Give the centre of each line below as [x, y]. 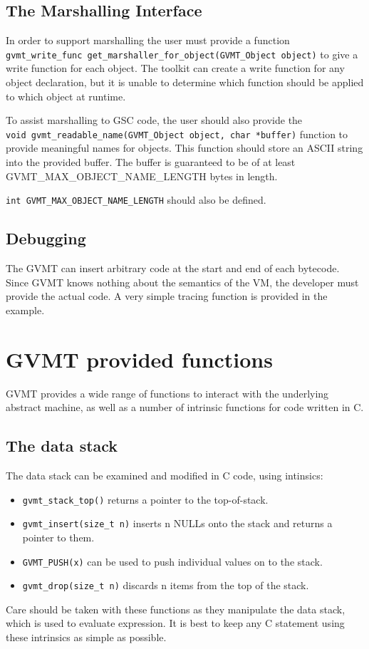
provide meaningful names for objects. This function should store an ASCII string [184, 148]
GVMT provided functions [139, 359]
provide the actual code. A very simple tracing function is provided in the [167, 296]
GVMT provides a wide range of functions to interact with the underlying [167, 393]
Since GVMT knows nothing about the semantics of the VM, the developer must [182, 282]
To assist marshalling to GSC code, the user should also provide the [154, 120]
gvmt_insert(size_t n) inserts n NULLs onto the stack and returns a [177, 523]
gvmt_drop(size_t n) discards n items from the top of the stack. [166, 585]
